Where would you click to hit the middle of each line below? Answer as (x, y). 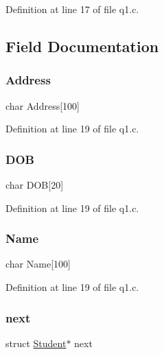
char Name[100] (38, 264)
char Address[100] (43, 105)
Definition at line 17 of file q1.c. (72, 9)
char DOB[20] (35, 185)
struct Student (36, 343)
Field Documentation (82, 46)
